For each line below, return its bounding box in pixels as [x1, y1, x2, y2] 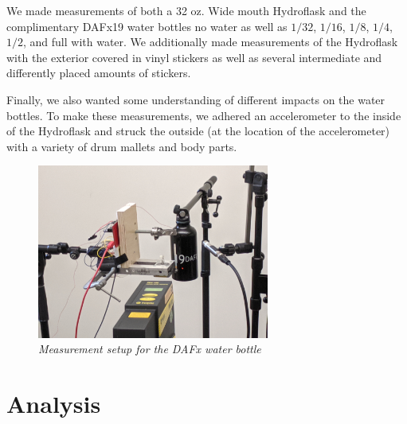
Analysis [6, 387, 101, 419]
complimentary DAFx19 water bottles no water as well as [6, 18, 288, 34]
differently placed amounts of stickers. [6, 64, 191, 81]
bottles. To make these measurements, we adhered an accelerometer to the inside [6, 107, 401, 123]
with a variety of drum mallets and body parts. [6, 138, 237, 154]
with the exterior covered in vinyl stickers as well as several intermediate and [6, 49, 382, 65]
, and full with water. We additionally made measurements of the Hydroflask [23, 33, 398, 50]
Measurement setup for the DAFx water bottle [38, 340, 261, 357]
